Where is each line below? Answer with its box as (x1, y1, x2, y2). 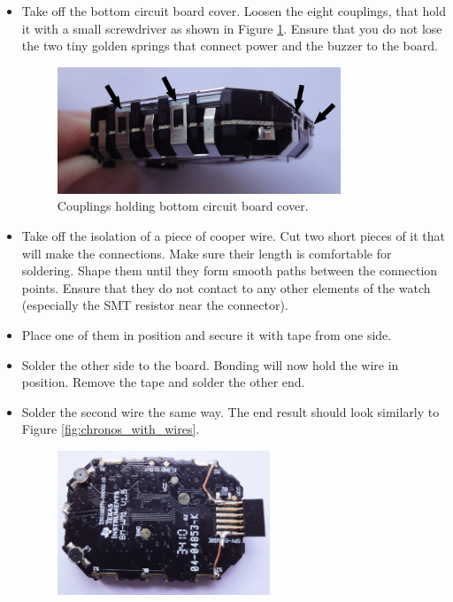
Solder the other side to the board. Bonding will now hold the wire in (21, 355, 399, 374)
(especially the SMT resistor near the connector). (21, 296, 288, 314)
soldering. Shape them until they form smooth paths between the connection (21, 261, 438, 280)
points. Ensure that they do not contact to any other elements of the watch (21, 278, 431, 297)
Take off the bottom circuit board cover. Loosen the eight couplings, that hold (21, 2, 446, 19)
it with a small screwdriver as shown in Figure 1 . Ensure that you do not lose (21, 19, 442, 37)
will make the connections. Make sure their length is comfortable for (21, 243, 392, 262)
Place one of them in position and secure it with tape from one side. (21, 326, 392, 344)
